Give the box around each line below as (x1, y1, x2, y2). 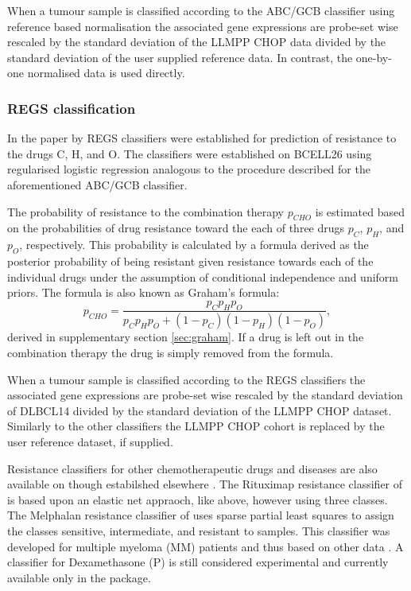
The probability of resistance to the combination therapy (7, 203, 284, 220)
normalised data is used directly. (27, 64, 185, 81)
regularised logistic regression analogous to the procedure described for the (7, 161, 370, 177)
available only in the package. (7, 569, 151, 585)
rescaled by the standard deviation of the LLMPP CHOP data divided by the (7, 33, 386, 50)
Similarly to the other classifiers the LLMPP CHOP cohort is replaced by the (7, 418, 385, 434)
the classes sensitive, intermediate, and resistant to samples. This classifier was (7, 522, 390, 539)
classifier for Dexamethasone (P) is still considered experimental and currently (7, 554, 389, 570)
